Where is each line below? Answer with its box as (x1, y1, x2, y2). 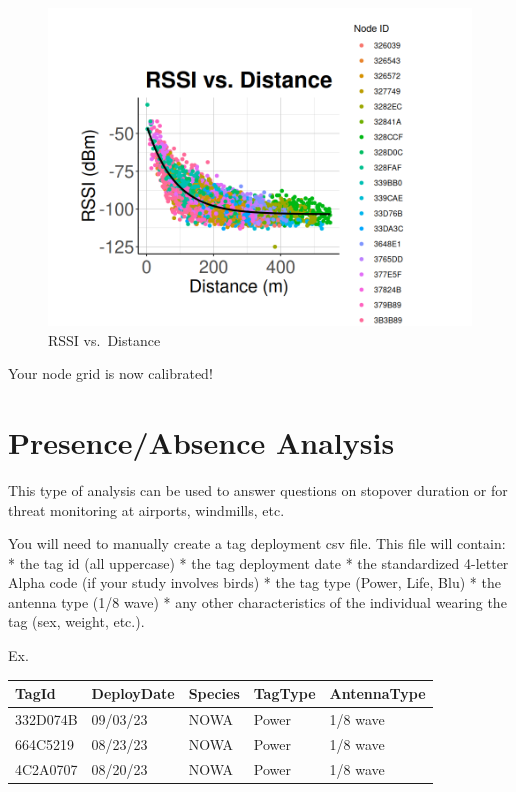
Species (188, 683, 240, 704)
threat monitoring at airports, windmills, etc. (8, 499, 285, 520)
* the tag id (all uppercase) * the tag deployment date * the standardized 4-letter (8, 552, 509, 573)
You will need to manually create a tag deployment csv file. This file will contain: (8, 533, 506, 554)
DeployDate (91, 683, 175, 704)
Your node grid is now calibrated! (8, 363, 213, 384)
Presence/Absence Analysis (8, 421, 395, 462)
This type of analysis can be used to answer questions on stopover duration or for (8, 479, 508, 500)
